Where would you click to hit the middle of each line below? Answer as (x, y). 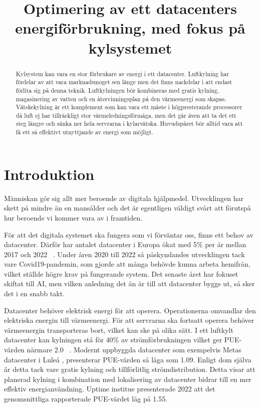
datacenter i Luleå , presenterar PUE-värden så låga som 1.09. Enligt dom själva (128, 359)
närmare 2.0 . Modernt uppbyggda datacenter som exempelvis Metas (134, 350)
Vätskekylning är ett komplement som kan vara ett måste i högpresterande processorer (129, 107)
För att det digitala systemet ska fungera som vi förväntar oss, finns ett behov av (129, 234)
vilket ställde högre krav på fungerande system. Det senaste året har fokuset (121, 273)
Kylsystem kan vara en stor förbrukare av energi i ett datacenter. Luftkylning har (122, 73)
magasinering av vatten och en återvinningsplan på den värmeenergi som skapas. (121, 98)
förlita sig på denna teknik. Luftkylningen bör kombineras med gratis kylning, (117, 90)
